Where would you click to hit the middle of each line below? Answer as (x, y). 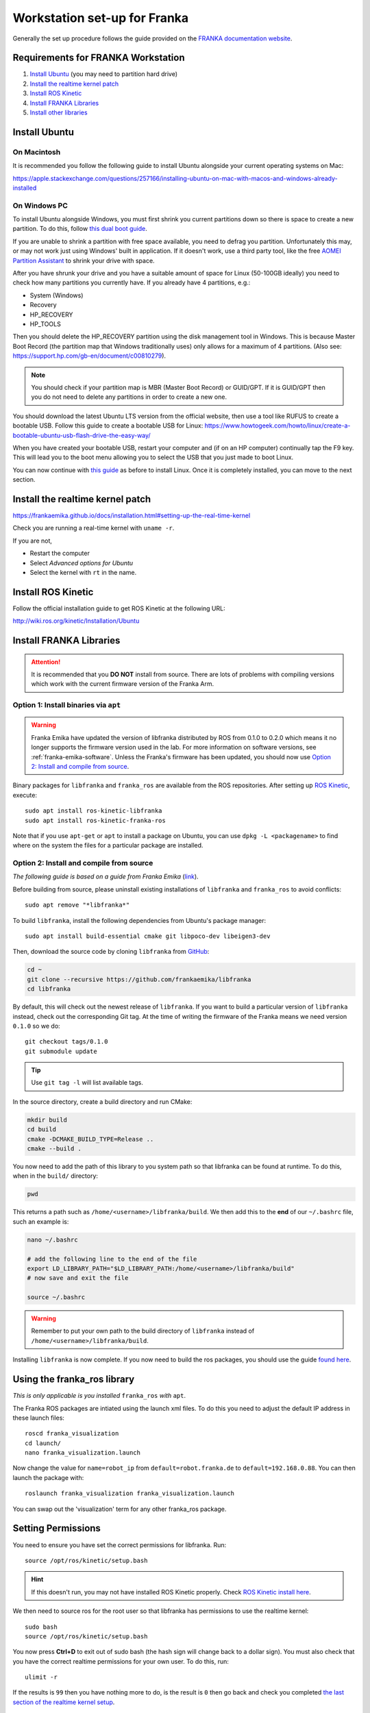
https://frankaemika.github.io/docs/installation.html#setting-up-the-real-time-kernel (132, 515)
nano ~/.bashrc (52, 1240)
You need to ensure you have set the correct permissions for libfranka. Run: (120, 1544)
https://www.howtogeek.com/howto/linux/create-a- (277, 426)
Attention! (46, 662)
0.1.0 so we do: (37, 1026)
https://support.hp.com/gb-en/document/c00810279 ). (89, 356)
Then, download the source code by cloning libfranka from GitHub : (111, 952)
